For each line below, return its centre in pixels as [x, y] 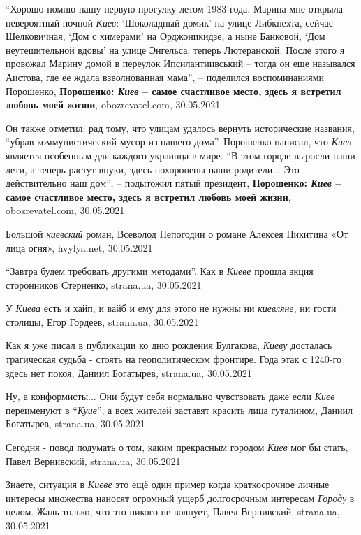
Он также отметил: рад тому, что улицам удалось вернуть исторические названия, [180, 128]
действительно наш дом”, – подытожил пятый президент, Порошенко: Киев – [174, 183]
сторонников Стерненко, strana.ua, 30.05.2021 [104, 284]
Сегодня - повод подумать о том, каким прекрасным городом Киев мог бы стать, [177, 447]
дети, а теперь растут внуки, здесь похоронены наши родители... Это [153, 169]
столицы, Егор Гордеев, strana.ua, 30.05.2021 [102, 321]
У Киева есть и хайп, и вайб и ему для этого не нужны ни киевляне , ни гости [171, 308]
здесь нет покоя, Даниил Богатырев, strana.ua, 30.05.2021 [129, 372]
